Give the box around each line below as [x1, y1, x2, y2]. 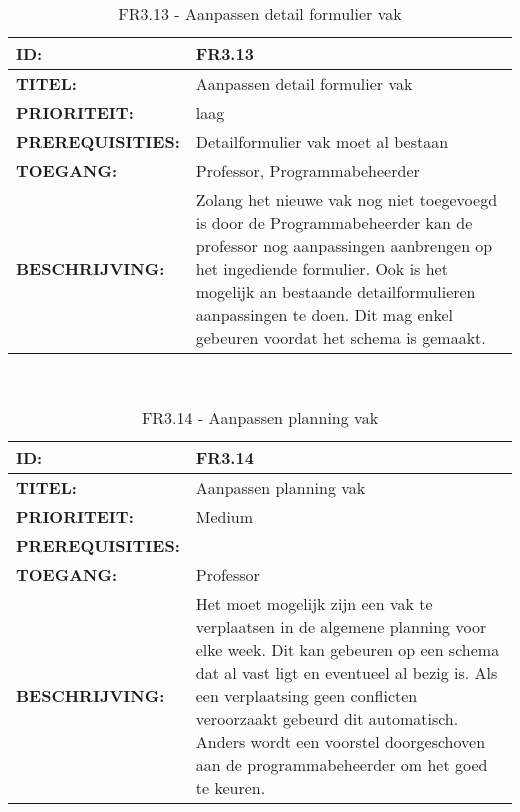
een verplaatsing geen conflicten [195, 683, 418, 707]
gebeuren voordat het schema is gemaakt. [195, 326, 486, 349]
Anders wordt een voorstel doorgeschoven [195, 729, 486, 753]
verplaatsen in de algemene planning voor [195, 614, 487, 638]
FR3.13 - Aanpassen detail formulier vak [118, 2, 402, 25]
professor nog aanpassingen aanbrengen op [195, 234, 493, 257]
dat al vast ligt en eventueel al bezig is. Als [195, 660, 498, 684]
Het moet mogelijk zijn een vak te [195, 591, 433, 615]
